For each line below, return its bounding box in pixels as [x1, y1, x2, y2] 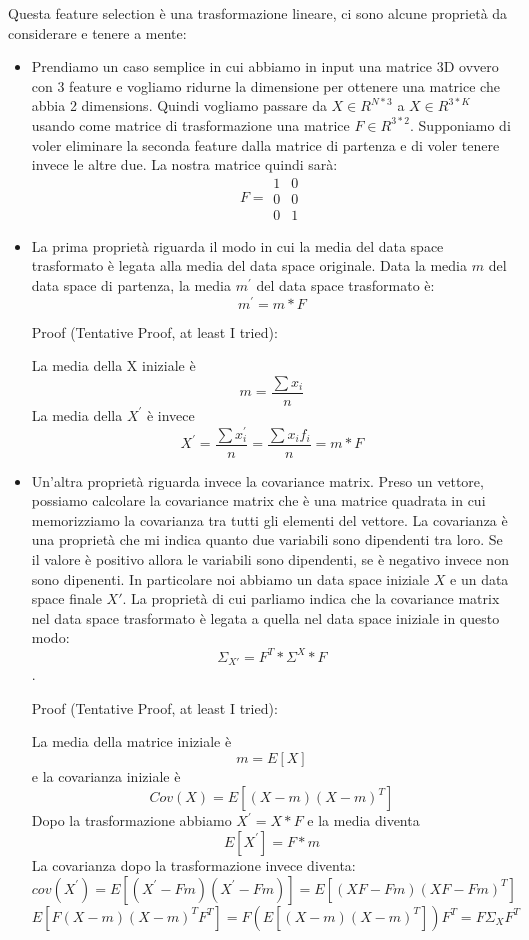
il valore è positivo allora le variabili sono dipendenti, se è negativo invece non [31, 549, 509, 570]
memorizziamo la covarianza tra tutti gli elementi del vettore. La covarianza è [31, 509, 508, 530]
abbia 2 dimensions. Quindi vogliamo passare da [31, 95, 327, 116]
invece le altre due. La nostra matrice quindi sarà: [31, 154, 338, 175]
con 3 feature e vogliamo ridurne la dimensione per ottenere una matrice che [31, 75, 500, 96]
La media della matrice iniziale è [31, 731, 232, 752]
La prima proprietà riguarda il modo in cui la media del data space [31, 235, 444, 256]
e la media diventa [307, 810, 420, 831]
